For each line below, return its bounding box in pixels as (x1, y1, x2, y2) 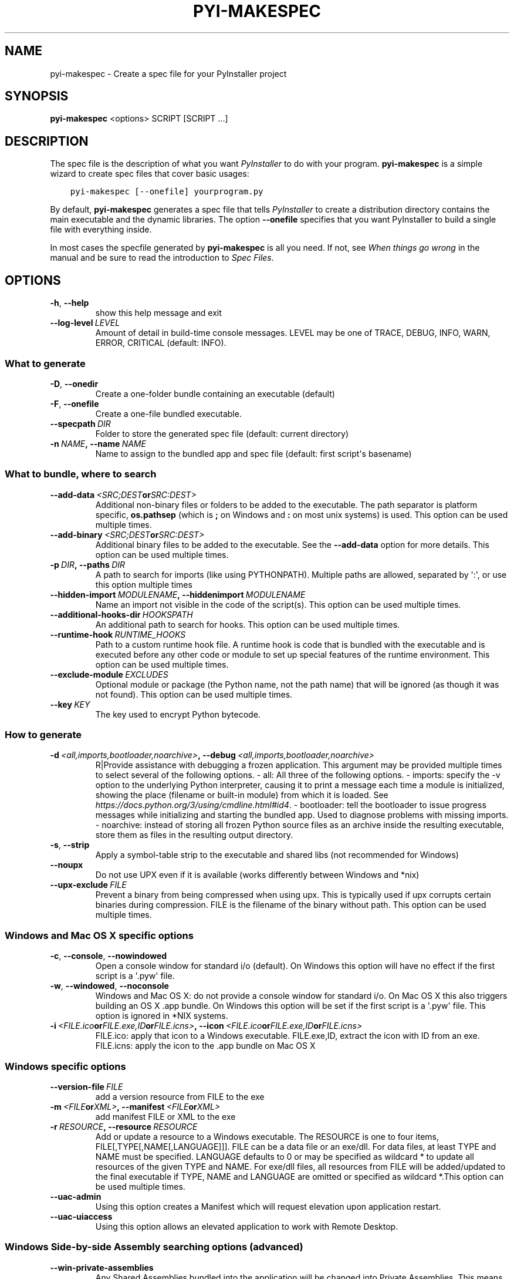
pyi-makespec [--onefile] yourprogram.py (70, 187, 263, 197)
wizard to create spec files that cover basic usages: (50, 169, 249, 179)
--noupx (50, 860, 83, 870)
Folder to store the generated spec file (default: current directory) (95, 428, 349, 439)
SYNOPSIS (5, 89, 69, 104)
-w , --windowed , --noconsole (50, 981, 169, 991)
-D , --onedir (50, 378, 99, 389)
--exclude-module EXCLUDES (50, 669, 168, 679)
